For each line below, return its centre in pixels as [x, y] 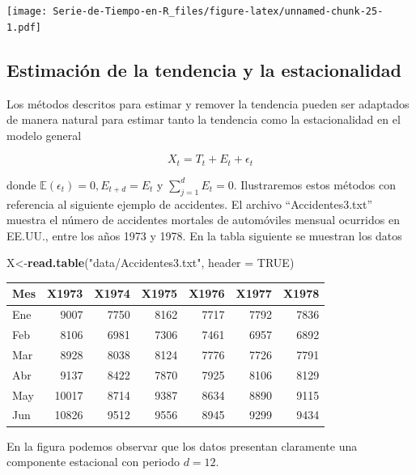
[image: [27, 11]
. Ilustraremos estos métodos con [315, 184]
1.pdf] [24, 27]
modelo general [44, 135]
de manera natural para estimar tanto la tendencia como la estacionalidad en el [204, 119]
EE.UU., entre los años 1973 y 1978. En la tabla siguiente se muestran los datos [204, 235]
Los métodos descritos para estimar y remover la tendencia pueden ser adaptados [208, 103]
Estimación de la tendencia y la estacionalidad [204, 69]
